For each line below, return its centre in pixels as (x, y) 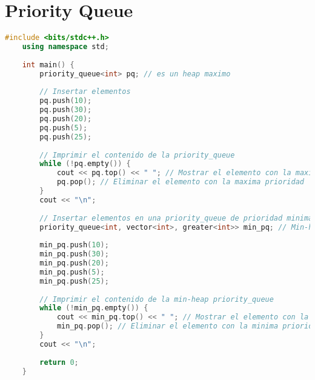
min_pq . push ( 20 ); (74, 263)
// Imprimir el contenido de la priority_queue (137, 155)
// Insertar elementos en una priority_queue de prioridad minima (176, 218)
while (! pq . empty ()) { (85, 164)
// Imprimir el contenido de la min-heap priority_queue (157, 299)
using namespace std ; (65, 47)
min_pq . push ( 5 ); (72, 272)
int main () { (48, 65)
